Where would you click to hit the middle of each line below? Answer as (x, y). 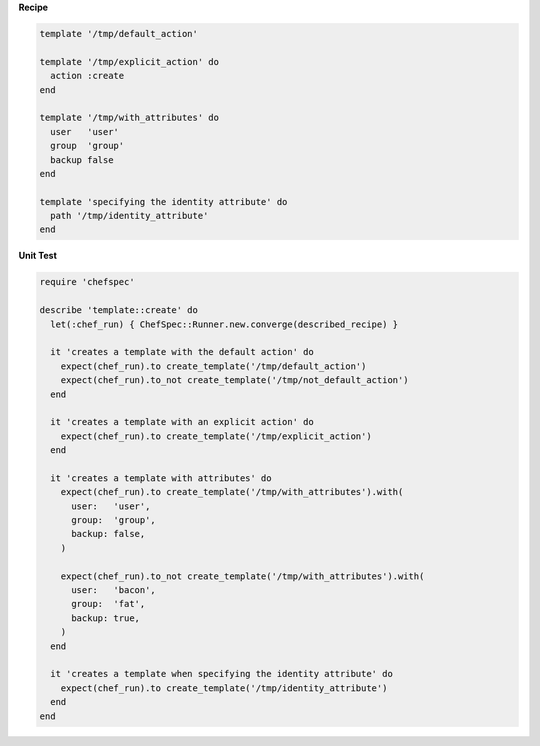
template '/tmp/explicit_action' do (129, 61)
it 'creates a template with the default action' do (182, 352)
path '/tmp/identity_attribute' (129, 216)
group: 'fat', (108, 604)
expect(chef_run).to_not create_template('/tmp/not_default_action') (234, 380)
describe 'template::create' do (119, 310)
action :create (87, 76)
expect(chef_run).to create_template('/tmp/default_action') (213, 366)
